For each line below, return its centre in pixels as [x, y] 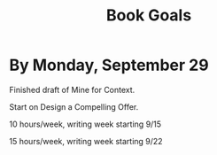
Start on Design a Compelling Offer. [74, 106]
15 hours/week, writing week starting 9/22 [86, 141]
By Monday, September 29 [109, 65]
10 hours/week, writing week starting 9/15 [85, 124]
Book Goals [149, 15]
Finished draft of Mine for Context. [72, 89]
